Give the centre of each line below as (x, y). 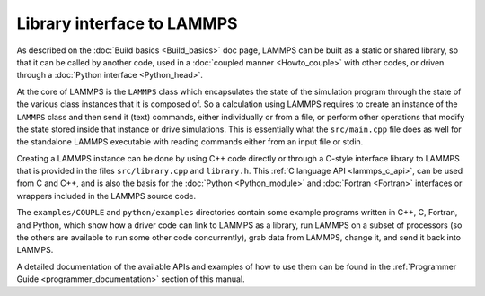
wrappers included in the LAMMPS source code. (106, 196)
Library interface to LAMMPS (127, 23)
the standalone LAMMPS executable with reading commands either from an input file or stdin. (190, 142)
